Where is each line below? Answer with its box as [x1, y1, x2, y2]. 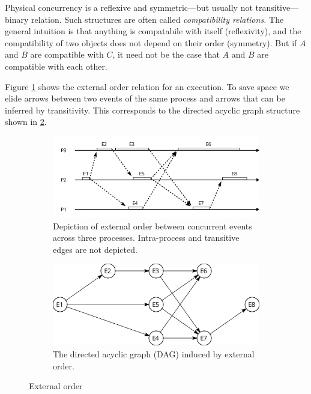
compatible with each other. [5, 59, 107, 72]
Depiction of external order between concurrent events [53, 219, 252, 232]
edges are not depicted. [53, 243, 137, 255]
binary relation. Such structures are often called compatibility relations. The [5, 13, 284, 25]
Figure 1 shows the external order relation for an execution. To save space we [5, 80, 289, 92]
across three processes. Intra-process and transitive [53, 231, 240, 244]
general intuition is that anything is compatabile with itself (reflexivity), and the [5, 25, 301, 37]
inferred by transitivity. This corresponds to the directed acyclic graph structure [5, 103, 300, 116]
